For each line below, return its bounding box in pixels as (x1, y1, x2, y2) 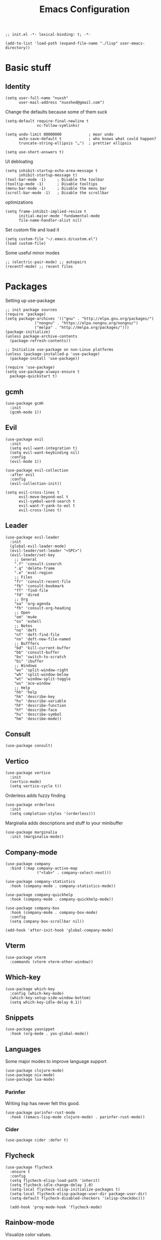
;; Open (14, 610, 30, 615)
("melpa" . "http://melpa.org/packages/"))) (34, 325, 129, 330)
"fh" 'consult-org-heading (14, 605, 71, 610)
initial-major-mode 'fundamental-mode (18, 213, 100, 218)
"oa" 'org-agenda (14, 601, 51, 606)
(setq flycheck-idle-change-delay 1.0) (10, 1182, 94, 1187)
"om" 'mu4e (14, 614, 37, 619)
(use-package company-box (5, 906, 59, 911)
